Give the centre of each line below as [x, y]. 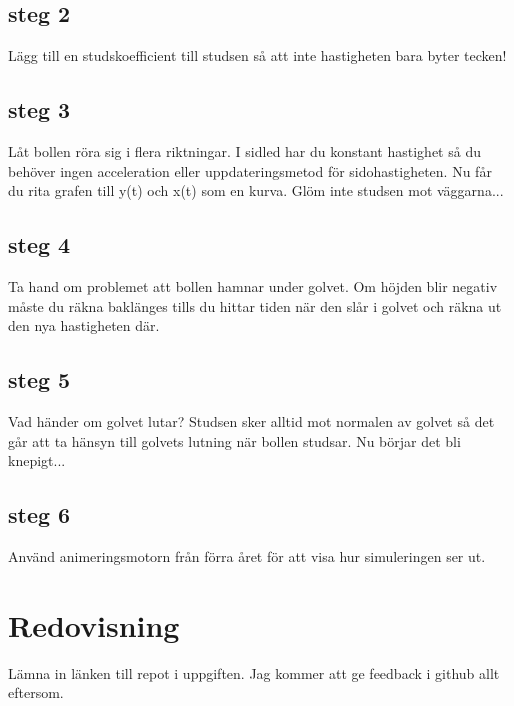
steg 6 [39, 514]
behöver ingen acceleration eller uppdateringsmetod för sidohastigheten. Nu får [250, 170]
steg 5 [39, 379]
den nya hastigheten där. [84, 325]
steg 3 [39, 109]
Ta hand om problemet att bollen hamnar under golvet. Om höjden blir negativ [253, 285]
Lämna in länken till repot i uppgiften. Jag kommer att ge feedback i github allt [254, 672]
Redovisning [94, 624]
